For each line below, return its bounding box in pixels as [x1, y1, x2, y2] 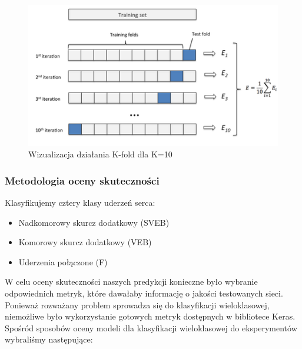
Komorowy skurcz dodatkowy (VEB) [18, 236, 152, 248]
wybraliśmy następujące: [5, 333, 93, 345]
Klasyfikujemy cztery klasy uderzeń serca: [5, 196, 155, 208]
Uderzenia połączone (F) [18, 255, 108, 268]
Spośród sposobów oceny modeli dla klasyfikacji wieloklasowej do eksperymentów [5, 321, 297, 334]
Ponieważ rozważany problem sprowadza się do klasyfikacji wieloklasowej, [5, 298, 270, 311]
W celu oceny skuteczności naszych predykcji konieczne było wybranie [5, 275, 258, 288]
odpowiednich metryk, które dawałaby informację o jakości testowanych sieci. [5, 287, 283, 299]
